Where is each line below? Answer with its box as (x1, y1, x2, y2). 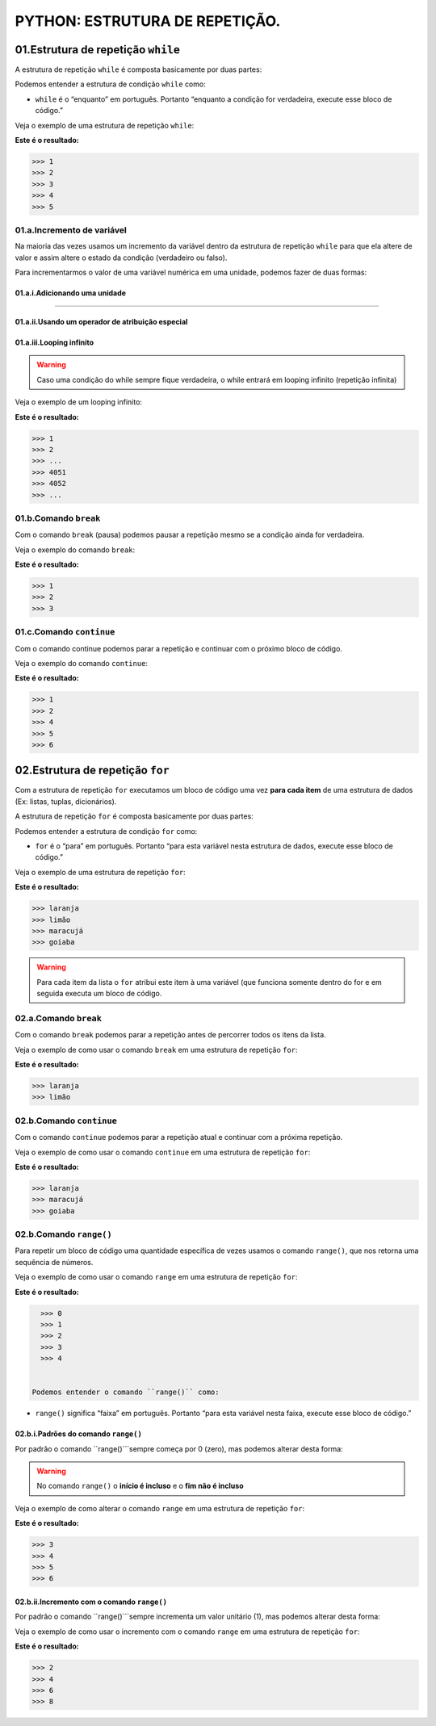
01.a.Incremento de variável (15, 224, 127, 236)
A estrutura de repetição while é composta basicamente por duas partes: (15, 65, 262, 74)
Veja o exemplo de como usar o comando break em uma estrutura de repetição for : (15, 1045, 298, 1054)
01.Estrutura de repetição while (15, 43, 181, 57)
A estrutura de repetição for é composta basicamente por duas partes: (15, 811, 254, 821)
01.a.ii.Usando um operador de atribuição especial (15, 317, 188, 327)
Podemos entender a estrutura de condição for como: (15, 826, 198, 836)
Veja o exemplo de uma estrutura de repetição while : (15, 120, 195, 130)
